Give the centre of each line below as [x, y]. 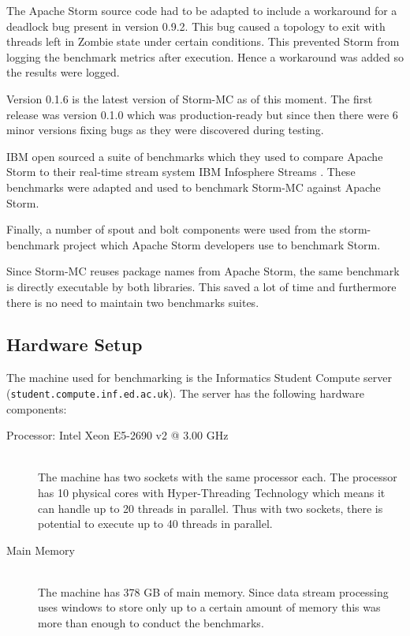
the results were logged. [63, 72]
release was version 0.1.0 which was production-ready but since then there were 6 [202, 114]
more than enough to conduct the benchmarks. [151, 623]
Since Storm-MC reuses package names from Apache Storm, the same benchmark [203, 271]
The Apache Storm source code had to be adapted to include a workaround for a [202, 10]
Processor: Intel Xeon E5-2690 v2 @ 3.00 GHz [117, 435]
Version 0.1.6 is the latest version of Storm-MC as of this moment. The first [190, 98]
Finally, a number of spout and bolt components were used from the [171, 229]
